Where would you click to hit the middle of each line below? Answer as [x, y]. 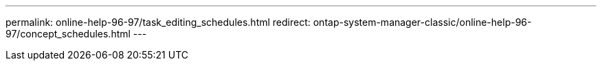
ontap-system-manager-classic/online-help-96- [422, 22]
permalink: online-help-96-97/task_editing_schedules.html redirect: [158, 22]
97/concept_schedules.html [68, 34]
